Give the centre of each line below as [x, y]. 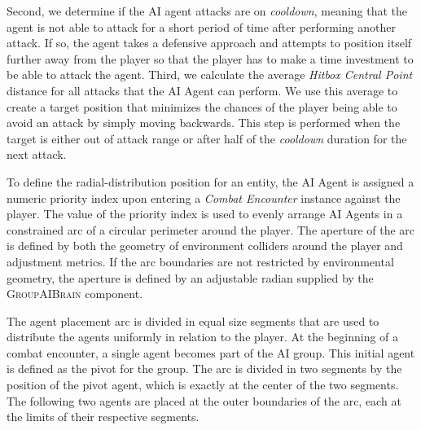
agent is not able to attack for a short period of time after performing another [202, 26]
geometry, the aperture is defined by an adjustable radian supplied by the [190, 277]
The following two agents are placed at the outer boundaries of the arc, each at [204, 400]
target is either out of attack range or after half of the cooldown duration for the [207, 138]
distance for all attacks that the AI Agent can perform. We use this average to [202, 90]
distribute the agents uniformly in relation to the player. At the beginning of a [203, 337]
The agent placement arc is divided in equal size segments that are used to [193, 320]
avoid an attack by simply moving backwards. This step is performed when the [204, 123]
